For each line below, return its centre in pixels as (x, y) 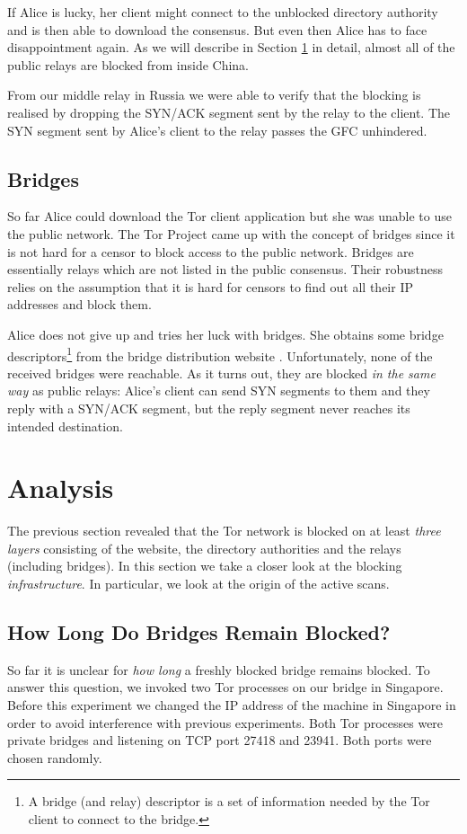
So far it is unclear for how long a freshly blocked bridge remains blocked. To (219, 669)
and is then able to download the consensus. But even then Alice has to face (217, 29)
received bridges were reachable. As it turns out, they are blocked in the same (221, 373)
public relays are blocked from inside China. (128, 64)
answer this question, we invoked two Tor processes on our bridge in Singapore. (225, 687)
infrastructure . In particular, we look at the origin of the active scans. (198, 584)
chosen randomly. (55, 757)
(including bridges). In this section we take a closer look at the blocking (205, 566)
